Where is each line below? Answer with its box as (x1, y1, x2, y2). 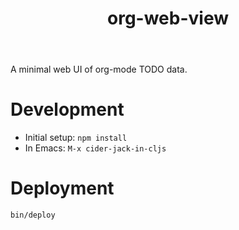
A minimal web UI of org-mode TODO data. (10, 63, 188, 76)
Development (10, 98, 125, 121)
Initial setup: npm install (24, 132, 128, 144)
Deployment (10, 177, 115, 200)
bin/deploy (10, 210, 56, 221)
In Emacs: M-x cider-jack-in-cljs (24, 142, 167, 154)
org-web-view (106, 7, 229, 30)
